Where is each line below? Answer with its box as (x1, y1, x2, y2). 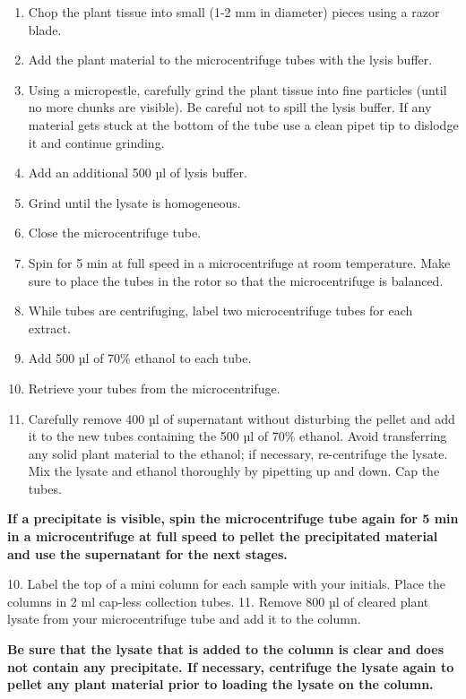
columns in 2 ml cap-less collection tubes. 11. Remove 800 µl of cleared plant (7, 591, 429, 610)
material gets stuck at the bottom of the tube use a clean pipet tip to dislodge (28, 115, 459, 134)
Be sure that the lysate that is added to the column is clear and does (7, 640, 444, 659)
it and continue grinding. (28, 133, 165, 151)
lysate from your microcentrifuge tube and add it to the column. (7, 609, 361, 628)
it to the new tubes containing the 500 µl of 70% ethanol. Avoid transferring (28, 427, 447, 445)
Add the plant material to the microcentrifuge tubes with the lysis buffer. (28, 50, 433, 69)
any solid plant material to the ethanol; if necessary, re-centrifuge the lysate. (28, 444, 448, 462)
